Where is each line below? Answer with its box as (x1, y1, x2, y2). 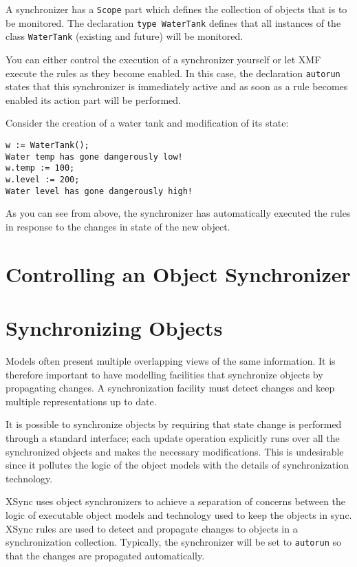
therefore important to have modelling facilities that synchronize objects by (6, 367, 323, 381)
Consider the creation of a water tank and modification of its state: (6, 116, 289, 130)
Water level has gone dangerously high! (6, 186, 193, 196)
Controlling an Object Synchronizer (6, 259, 351, 288)
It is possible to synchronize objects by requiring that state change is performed (6, 417, 342, 431)
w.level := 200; (6, 174, 80, 184)
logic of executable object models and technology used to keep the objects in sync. (6, 507, 352, 522)
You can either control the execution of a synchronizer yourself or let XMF (6, 52, 321, 66)
